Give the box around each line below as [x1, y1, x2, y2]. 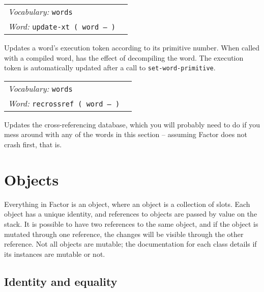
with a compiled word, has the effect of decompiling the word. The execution [4, 52, 244, 63]
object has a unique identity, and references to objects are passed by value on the [4, 208, 257, 219]
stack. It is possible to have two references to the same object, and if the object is [4, 218, 258, 229]
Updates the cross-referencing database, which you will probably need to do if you [4, 119, 260, 129]
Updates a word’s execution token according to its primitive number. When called [4, 42, 260, 52]
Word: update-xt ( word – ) [8, 20, 115, 32]
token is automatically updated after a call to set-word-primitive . [4, 62, 216, 73]
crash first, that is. [4, 139, 62, 150]
